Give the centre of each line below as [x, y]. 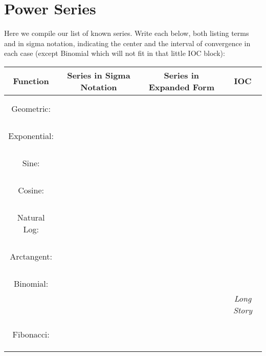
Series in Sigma [99, 75]
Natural [31, 217]
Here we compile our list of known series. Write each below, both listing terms [127, 33]
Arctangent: [31, 256]
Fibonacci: [31, 334]
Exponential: [31, 135]
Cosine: [31, 190]
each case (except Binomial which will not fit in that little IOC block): [115, 53]
